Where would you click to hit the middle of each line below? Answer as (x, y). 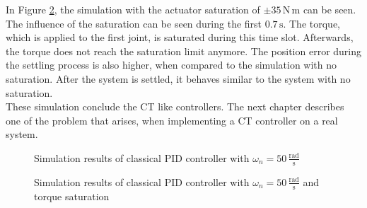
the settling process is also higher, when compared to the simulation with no (171, 65)
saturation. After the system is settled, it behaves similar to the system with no (178, 78)
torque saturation (72, 196)
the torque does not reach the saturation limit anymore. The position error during (184, 51)
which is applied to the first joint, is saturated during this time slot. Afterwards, (180, 37)
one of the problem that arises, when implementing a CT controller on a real (172, 120)
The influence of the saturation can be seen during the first (134, 23)
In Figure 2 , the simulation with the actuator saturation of (133, 9)
